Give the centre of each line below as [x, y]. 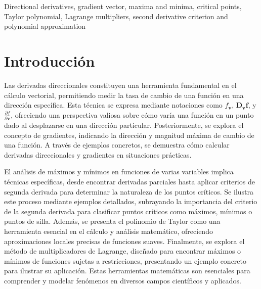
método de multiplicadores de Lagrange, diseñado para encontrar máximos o [123, 251]
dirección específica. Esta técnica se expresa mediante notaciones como [113, 105]
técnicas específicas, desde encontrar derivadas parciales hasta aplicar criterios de [129, 181]
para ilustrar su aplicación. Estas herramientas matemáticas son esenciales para [127, 271]
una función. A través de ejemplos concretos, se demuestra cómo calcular [117, 145]
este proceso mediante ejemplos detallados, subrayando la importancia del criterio [131, 201]
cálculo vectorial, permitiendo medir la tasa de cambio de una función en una [124, 95]
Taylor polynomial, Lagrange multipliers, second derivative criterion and [116, 16]
